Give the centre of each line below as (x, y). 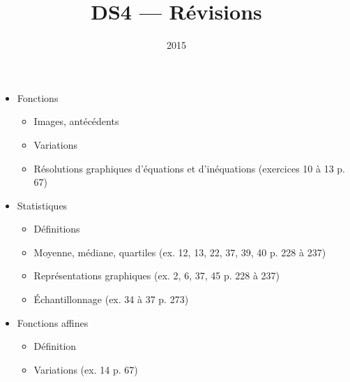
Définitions (57, 229)
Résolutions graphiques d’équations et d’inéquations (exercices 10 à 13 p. (189, 168)
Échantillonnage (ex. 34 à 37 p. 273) (111, 299)
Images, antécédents (76, 121)
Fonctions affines (53, 322)
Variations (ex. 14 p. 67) (86, 369)
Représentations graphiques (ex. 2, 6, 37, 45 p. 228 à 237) (157, 276)
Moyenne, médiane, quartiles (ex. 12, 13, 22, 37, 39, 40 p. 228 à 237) (180, 252)
